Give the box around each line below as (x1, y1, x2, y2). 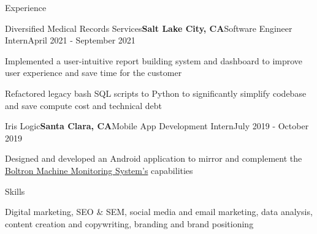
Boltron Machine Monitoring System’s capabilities (5, 164, 193, 176)
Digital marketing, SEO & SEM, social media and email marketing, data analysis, (5, 205, 313, 218)
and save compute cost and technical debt (5, 99, 162, 111)
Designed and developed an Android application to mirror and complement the (5, 152, 302, 165)
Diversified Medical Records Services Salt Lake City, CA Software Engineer (5, 21, 292, 34)
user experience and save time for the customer (5, 66, 182, 79)
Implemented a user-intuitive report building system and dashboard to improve (5, 54, 303, 67)
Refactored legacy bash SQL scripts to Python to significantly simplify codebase (5, 86, 307, 99)
